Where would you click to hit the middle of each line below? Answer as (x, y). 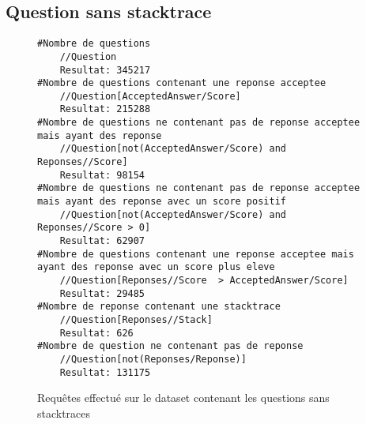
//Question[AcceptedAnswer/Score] (150, 96)
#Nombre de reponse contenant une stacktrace (159, 307)
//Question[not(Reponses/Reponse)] (153, 359)
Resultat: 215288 (105, 109)
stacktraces (64, 413)
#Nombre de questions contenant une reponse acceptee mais (196, 254)
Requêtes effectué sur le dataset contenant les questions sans (183, 398)
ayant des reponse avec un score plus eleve (156, 267)
